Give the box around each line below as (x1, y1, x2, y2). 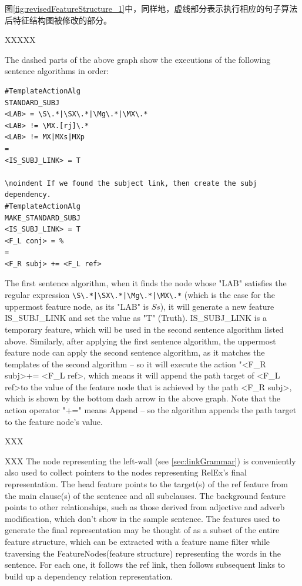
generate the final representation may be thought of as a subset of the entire (5, 524, 280, 536)
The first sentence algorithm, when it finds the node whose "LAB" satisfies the (5, 277, 287, 289)
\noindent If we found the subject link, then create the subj (5, 179, 257, 187)
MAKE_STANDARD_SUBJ (5, 213, 80, 222)
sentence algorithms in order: (5, 65, 109, 77)
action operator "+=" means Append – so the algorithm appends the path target (5, 404, 297, 416)
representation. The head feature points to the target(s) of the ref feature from (5, 478, 288, 490)
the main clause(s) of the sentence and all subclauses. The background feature (5, 489, 286, 501)
